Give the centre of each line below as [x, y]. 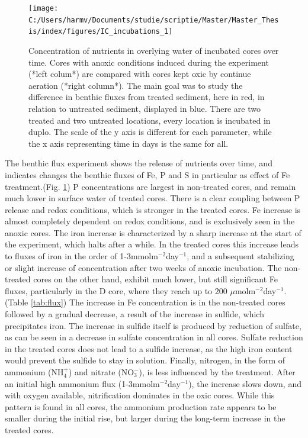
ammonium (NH [34, 372]
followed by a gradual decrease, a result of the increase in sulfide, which [134, 314]
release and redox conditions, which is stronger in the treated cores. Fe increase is [153, 209]
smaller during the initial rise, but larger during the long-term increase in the [145, 418]
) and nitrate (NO [101, 372]
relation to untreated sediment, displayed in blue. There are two [145, 108]
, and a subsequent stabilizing [240, 256]
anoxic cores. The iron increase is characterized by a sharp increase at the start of [153, 232]
